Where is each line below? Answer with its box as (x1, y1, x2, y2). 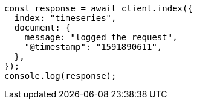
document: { (14, 23, 71, 32)
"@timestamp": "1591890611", (24, 42, 163, 52)
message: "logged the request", (24, 32, 178, 42)
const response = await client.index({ (4, 4, 193, 13)
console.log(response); (4, 71, 117, 81)
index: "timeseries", (14, 13, 117, 23)
